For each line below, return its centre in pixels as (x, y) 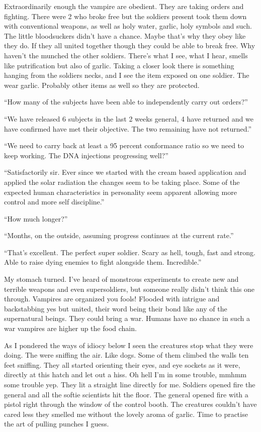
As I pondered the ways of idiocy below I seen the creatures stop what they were (129, 345)
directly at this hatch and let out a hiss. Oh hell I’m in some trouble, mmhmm (125, 374)
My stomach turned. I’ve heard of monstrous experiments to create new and (121, 279)
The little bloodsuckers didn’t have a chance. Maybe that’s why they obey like (125, 35)
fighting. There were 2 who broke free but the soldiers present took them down (125, 16)
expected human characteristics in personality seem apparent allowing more (120, 192)
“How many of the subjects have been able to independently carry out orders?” (126, 102)
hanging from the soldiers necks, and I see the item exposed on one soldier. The (127, 75)
